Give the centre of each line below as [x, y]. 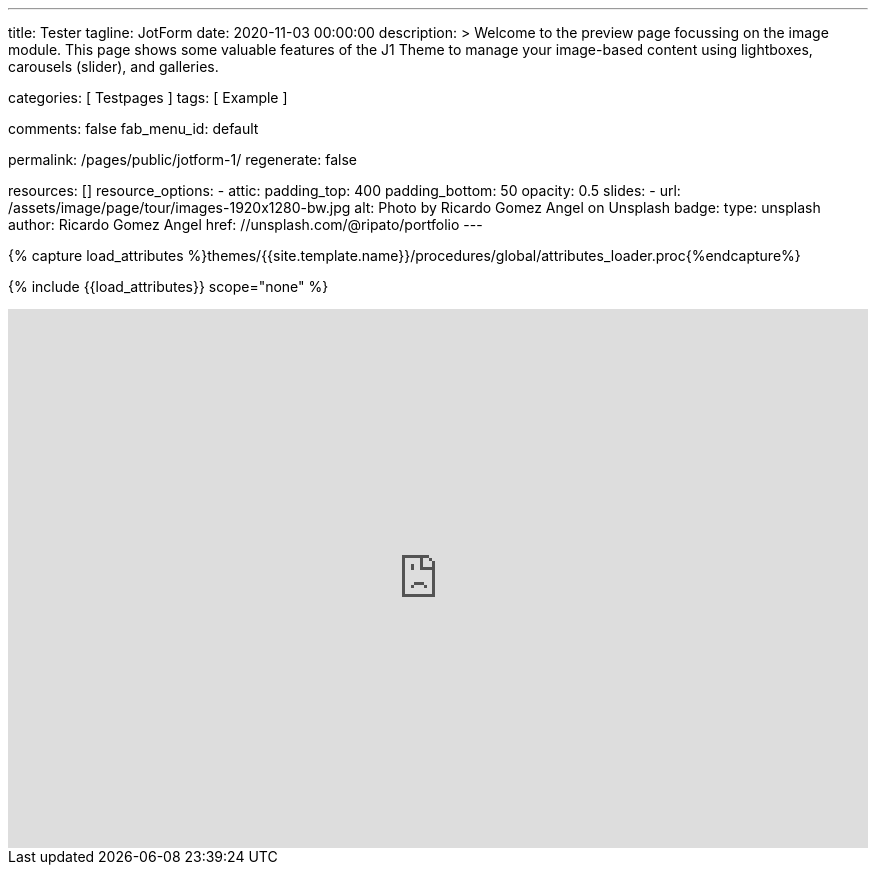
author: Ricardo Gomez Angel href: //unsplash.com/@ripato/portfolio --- [245, 224]
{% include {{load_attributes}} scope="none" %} [168, 286]
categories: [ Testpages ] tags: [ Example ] [148, 97]
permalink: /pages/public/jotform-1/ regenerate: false [183, 159]
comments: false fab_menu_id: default [133, 128]
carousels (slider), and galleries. [113, 66]
